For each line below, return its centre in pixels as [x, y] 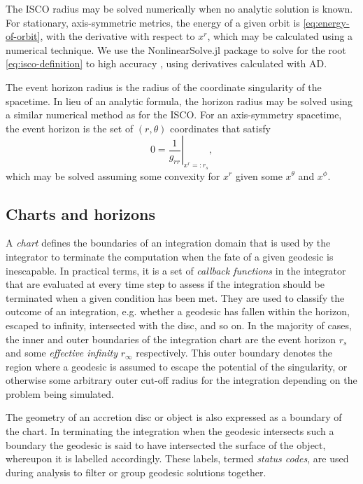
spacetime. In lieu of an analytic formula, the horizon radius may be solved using [179, 101]
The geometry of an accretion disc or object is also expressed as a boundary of [174, 417]
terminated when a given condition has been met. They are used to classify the [175, 297]
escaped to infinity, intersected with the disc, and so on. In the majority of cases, [179, 325]
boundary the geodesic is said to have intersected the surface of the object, [166, 444]
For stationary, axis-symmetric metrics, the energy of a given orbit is [153, 22]
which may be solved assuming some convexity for [113, 175]
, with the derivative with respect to [118, 36]
